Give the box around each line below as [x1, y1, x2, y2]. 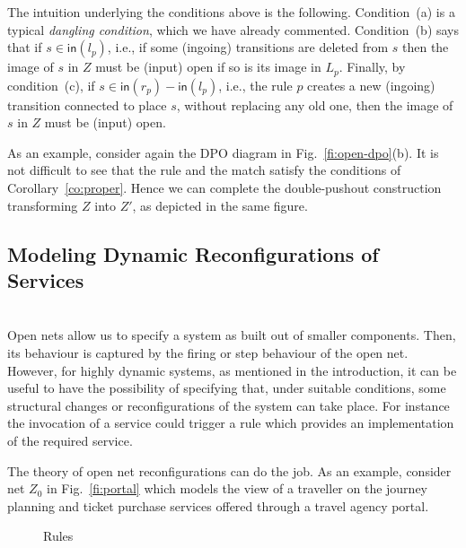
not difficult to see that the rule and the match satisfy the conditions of [7, 161, 401, 179]
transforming [7, 196, 78, 214]
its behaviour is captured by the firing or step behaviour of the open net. [7, 343, 409, 361]
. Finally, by [339, 57, 406, 76]
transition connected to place [7, 95, 167, 114]
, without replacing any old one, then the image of [176, 95, 453, 114]
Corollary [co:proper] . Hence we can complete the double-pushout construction [7, 178, 442, 197]
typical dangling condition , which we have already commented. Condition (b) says [7, 20, 460, 39]
